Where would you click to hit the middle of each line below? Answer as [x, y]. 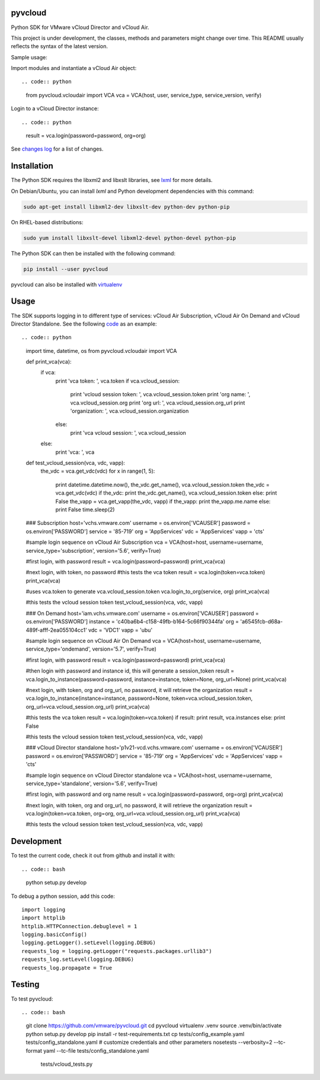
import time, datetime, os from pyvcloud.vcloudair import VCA [101, 351]
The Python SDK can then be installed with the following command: [93, 253]
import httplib [44, 918]
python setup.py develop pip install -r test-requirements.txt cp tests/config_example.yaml [135, 1034]
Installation [32, 166]
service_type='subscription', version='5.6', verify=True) [93, 550]
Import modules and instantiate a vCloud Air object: [74, 68]
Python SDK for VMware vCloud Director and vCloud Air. [80, 27]
